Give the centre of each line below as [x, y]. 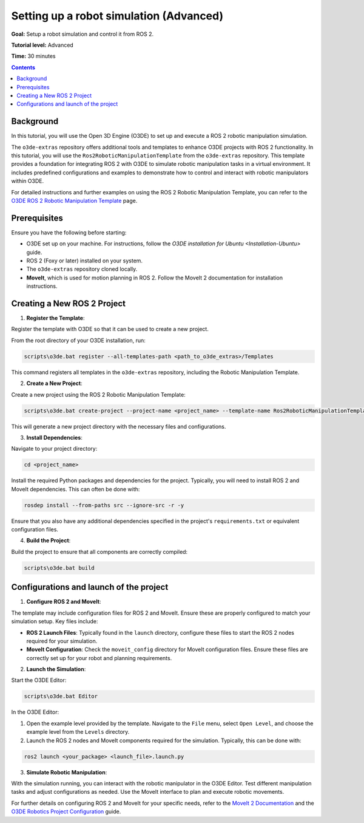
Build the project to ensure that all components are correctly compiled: [99, 552]
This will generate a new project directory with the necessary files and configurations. [119, 426]
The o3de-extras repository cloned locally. [82, 269]
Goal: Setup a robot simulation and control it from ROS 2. [83, 34]
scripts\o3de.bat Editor [61, 696]
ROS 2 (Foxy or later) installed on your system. [84, 261]
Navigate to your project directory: [54, 449]
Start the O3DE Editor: [39, 680]
